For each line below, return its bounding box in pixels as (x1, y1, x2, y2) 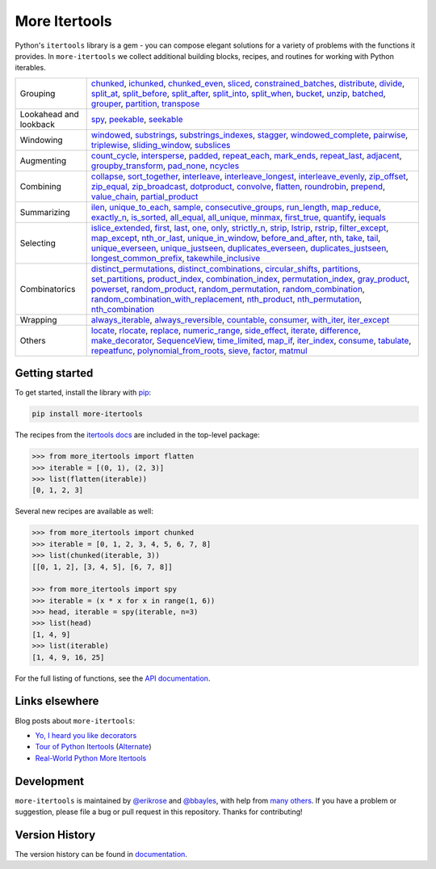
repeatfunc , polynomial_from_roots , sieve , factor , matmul (90, 344, 308, 356)
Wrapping (19, 314, 57, 325)
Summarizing (19, 206, 70, 217)
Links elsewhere (15, 694, 99, 708)
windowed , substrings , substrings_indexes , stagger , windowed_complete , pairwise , (90, 129, 409, 141)
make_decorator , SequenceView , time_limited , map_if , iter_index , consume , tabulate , (90, 335, 412, 346)
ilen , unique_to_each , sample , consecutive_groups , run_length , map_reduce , (90, 201, 381, 213)
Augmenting (19, 154, 67, 166)
